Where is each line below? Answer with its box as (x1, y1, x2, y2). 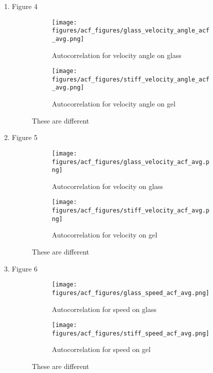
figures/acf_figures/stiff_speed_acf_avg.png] (51, 329, 209, 337)
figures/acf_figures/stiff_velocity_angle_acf (51, 75, 209, 83)
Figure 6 (11, 263, 37, 273)
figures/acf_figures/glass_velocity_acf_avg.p (51, 158, 209, 165)
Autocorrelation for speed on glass (51, 303, 156, 314)
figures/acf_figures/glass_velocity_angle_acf (51, 27, 209, 34)
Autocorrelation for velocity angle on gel (51, 98, 175, 109)
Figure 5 (11, 132, 37, 142)
